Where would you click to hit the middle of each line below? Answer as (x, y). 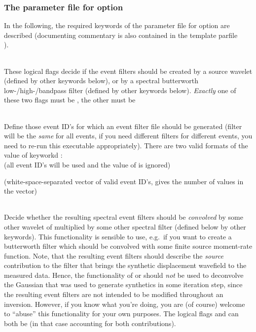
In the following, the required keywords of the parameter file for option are (117, 25)
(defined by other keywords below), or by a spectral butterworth (101, 81)
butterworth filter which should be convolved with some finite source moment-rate (128, 246)
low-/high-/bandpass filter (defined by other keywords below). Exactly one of (120, 90)
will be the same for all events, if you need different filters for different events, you (128, 136)
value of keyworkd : (33, 155)
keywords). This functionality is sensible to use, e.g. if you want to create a (118, 236)
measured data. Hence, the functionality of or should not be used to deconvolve (124, 275)
